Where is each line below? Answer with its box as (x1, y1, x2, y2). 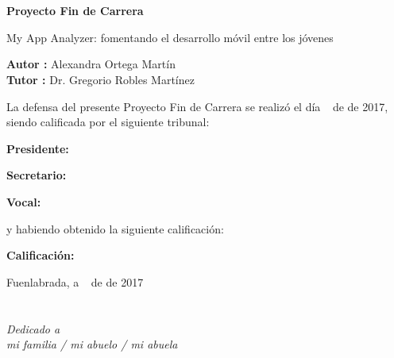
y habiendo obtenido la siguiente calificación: (6, 220, 224, 237)
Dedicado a (6, 320, 60, 337)
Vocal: (6, 193, 41, 210)
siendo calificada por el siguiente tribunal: (6, 114, 210, 130)
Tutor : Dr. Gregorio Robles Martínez (6, 71, 195, 87)
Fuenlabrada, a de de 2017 (6, 273, 144, 290)
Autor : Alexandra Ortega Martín (6, 56, 176, 72)
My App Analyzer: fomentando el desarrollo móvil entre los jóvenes (6, 29, 334, 45)
